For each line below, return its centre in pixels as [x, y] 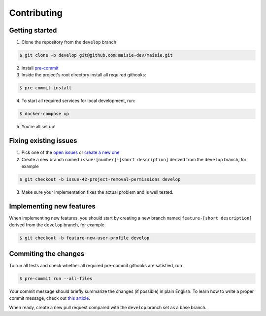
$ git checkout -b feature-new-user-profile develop [84, 238]
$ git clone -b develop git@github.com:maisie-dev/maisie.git [96, 55]
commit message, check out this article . [50, 298]
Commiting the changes [47, 254]
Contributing [36, 13]
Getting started [33, 30]
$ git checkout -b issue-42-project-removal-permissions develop [100, 179]
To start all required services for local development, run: [78, 101]
